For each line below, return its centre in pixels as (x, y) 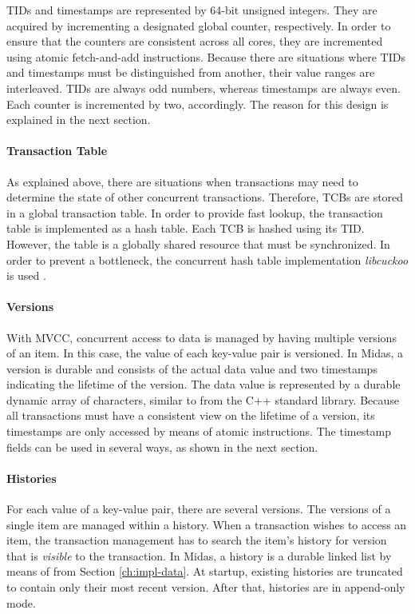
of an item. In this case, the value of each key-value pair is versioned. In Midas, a (205, 353)
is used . (26, 275)
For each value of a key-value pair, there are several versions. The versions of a (199, 509)
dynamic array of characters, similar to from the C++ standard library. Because (203, 399)
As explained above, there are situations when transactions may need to (182, 181)
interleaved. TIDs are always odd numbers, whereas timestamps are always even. (204, 88)
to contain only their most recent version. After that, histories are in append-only (206, 587)
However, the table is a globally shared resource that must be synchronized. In (198, 243)
